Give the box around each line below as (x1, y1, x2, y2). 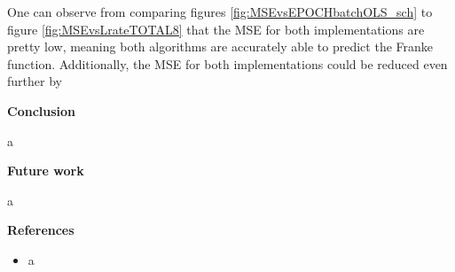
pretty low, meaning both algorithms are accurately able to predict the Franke (7, 37, 434, 56)
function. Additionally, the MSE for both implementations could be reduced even (7, 54, 448, 73)
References (7, 221, 75, 239)
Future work (7, 161, 84, 180)
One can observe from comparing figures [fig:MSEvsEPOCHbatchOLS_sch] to (7, 3, 433, 20)
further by (7, 72, 62, 90)
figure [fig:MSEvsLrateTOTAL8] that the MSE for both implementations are (7, 19, 425, 38)
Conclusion (7, 101, 76, 120)
